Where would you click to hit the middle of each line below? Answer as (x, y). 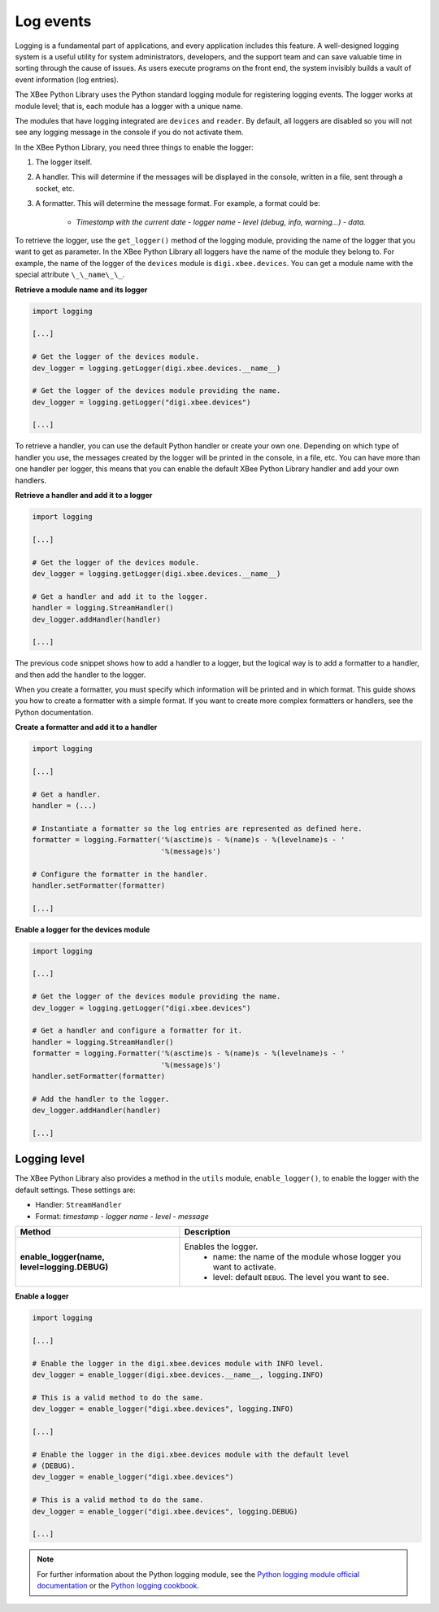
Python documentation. (54, 712)
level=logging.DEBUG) (64, 1267)
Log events (53, 21)
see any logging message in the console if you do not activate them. (129, 132)
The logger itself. (64, 162)
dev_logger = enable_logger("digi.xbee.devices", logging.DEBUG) (165, 1511)
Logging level (50, 1159)
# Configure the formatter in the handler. (120, 874)
